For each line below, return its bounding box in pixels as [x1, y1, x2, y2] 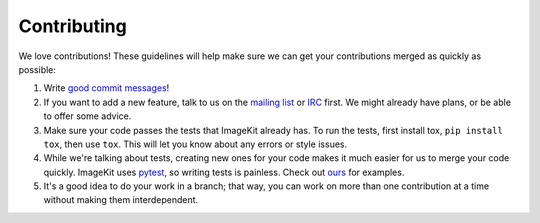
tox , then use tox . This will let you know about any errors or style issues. [43, 138, 348, 150]
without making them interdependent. [43, 194, 199, 206]
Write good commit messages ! [43, 82, 170, 94]
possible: [18, 63, 57, 75]
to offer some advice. [43, 110, 132, 122]
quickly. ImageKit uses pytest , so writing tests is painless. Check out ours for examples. [43, 166, 405, 178]
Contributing [18, 15, 127, 37]
